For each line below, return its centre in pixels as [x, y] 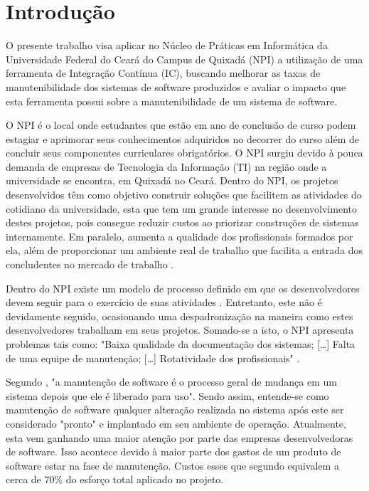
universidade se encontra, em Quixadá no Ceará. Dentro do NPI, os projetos [172, 180]
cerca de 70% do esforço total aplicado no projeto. [115, 479]
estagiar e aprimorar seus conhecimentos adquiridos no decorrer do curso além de [182, 138]
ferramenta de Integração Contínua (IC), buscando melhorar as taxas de [163, 73]
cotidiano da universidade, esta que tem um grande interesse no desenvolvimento [181, 208]
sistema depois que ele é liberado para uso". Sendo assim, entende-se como [167, 395]
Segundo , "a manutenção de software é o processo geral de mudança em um [171, 382]
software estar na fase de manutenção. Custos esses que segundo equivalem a [172, 465]
